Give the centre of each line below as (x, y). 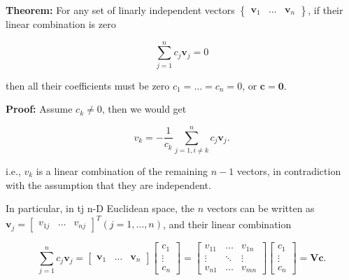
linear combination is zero (61, 24)
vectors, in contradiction (289, 171)
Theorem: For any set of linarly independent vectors (120, 10)
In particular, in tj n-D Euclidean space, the (100, 208)
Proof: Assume (39, 109)
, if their (326, 10)
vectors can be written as (261, 208)
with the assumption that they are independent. (108, 184)
